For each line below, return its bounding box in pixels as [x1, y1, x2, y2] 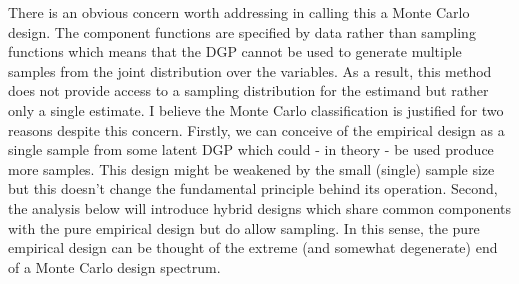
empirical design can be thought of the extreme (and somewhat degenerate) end [8, 237, 498, 258]
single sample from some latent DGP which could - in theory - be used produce [8, 139, 494, 160]
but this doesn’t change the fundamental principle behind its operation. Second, [8, 178, 498, 199]
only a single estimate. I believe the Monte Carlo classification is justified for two [8, 99, 504, 120]
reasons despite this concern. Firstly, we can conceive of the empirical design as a [8, 119, 505, 140]
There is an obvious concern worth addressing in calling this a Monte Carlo [8, 2, 470, 22]
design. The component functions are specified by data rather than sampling [8, 21, 476, 42]
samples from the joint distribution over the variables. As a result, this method [8, 60, 492, 81]
